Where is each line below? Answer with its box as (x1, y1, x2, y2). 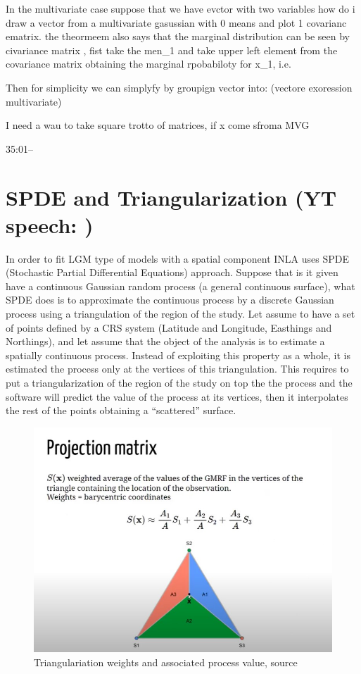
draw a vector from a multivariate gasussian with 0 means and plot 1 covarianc (6, 15, 347, 30)
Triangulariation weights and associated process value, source (34, 655, 298, 670)
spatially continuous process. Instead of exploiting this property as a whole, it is (6, 347, 350, 362)
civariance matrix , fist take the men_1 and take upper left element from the (6, 42, 338, 57)
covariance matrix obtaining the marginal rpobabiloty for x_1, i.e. (6, 56, 291, 71)
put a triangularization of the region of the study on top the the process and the (6, 375, 353, 389)
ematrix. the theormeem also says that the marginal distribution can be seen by (6, 29, 350, 44)
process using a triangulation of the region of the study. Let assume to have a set (6, 306, 355, 321)
